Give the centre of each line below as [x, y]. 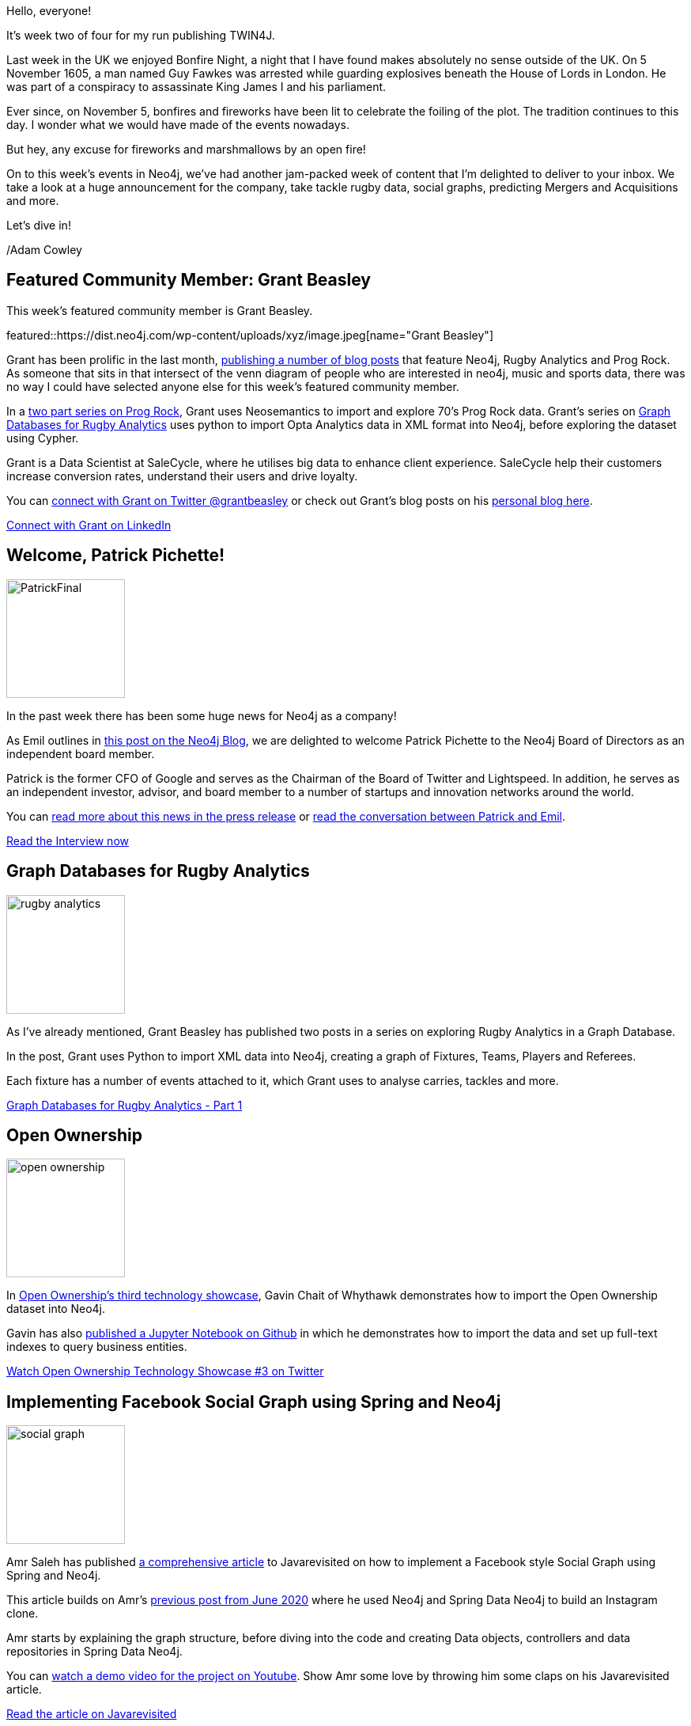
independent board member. [81, 753]
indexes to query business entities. [97, 1347]
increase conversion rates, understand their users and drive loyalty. [182, 476]
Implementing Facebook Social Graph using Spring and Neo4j [254, 1402]
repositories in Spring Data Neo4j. [94, 1652]
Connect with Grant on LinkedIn [89, 525]
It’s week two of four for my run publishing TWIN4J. [141, 35]
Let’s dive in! [39, 225]
